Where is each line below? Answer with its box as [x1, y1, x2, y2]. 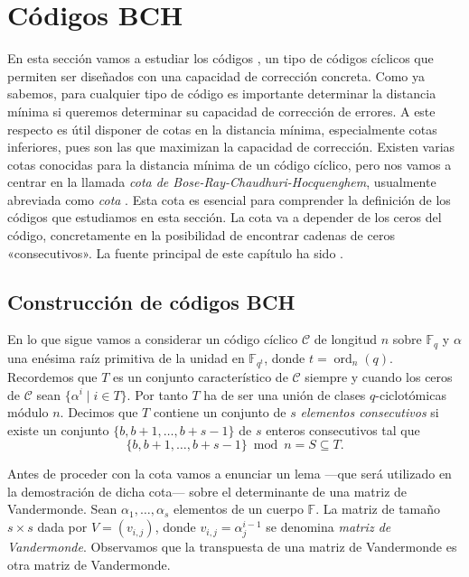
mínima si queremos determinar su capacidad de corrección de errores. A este [7, 101, 436, 120]
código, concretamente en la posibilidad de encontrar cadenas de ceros [7, 226, 395, 245]
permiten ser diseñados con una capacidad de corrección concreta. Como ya [7, 66, 425, 85]
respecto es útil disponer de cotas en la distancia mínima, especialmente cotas [7, 119, 437, 138]
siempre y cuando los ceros [305, 367, 453, 386]
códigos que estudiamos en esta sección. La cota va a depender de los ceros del [7, 208, 442, 227]
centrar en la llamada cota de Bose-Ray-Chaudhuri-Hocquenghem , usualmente [7, 172, 436, 191]
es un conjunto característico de [112, 367, 288, 386]
